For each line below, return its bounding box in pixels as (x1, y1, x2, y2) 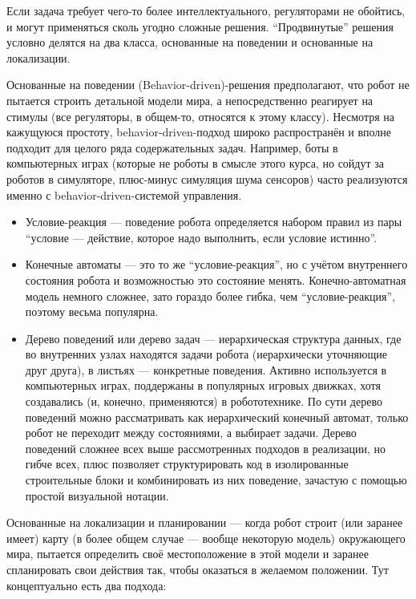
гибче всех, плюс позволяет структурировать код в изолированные (25, 455, 349, 472)
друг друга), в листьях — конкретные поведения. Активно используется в (25, 361, 387, 378)
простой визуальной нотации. (25, 487, 169, 504)
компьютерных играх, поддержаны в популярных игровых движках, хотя (25, 377, 381, 394)
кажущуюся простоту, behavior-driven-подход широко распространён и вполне (6, 123, 392, 140)
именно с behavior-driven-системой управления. (6, 186, 242, 203)
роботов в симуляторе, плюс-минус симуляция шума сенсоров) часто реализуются (6, 170, 408, 187)
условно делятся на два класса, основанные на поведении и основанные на (6, 34, 374, 51)
